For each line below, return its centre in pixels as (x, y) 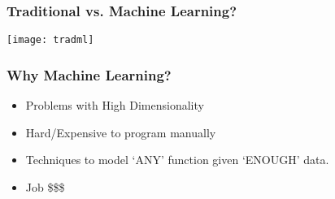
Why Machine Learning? (89, 74)
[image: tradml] (50, 40)
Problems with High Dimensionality (115, 105)
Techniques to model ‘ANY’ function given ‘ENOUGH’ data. (177, 160)
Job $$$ (45, 186)
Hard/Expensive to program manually (121, 132)
